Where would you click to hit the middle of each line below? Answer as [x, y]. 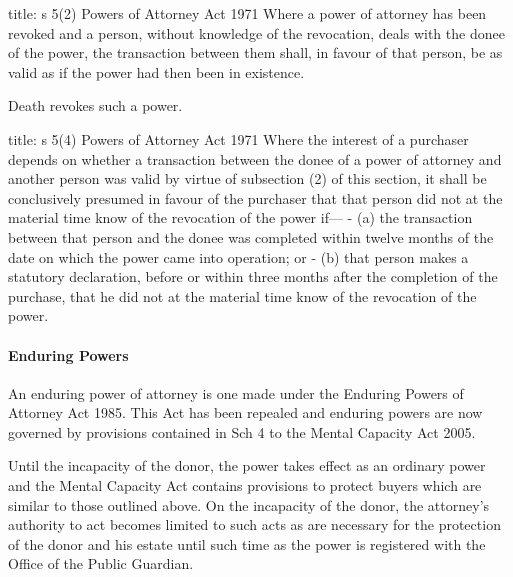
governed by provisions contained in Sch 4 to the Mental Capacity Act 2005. [242, 431]
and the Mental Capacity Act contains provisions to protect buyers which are [245, 485]
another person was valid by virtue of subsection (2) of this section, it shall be [247, 178]
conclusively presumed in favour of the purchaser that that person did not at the [255, 197]
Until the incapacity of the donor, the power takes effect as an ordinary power [247, 465]
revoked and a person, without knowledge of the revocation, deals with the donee [256, 32]
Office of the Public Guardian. [101, 563]
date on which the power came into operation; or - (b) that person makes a [238, 256]
